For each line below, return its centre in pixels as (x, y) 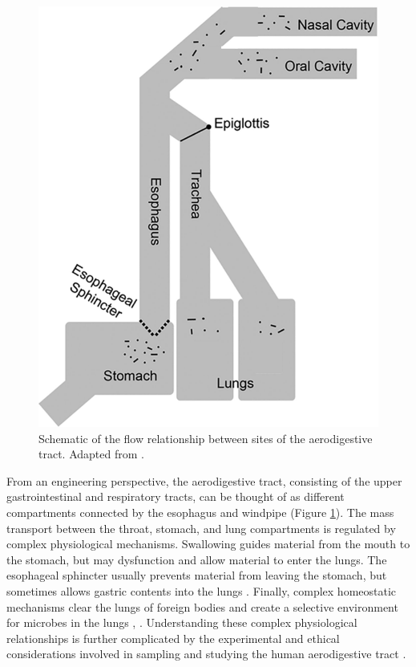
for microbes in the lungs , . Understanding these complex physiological (182, 622)
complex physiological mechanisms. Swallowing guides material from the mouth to (208, 544)
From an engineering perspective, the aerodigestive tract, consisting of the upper (204, 480)
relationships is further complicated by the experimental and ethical (173, 638)
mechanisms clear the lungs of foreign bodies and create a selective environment (202, 606)
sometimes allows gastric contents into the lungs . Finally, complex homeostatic (202, 590)
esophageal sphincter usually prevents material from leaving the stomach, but (197, 575)
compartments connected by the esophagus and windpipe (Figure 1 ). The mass (200, 512)
